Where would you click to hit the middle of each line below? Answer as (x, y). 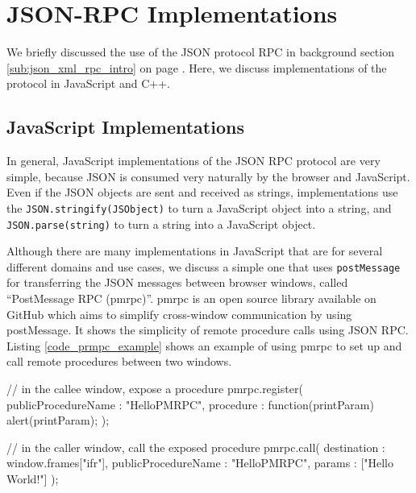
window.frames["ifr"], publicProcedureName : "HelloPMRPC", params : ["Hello (200, 463)
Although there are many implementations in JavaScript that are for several (195, 251)
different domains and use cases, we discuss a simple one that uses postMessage (204, 266)
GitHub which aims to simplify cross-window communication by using (179, 314)
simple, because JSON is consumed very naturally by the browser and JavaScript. (208, 176)
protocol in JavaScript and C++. (88, 83)
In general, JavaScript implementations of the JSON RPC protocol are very (193, 161)
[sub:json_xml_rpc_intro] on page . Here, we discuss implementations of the (197, 67)
